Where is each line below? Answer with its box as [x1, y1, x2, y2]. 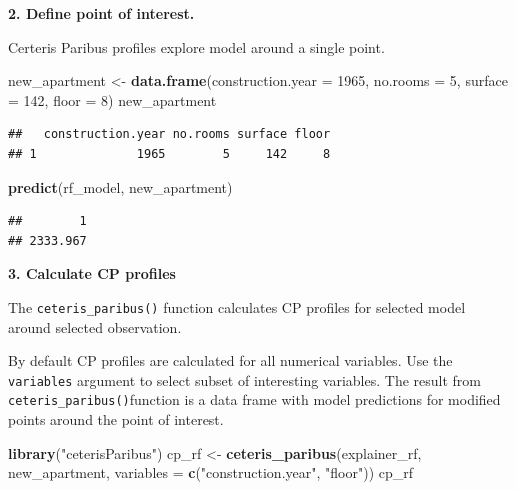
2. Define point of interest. [8, 3, 195, 23]
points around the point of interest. [8, 409, 224, 430]
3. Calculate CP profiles [8, 263, 176, 284]
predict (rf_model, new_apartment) [8, 176, 233, 197]
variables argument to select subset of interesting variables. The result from [8, 369, 481, 390]
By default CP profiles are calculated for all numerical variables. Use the [8, 350, 453, 371]
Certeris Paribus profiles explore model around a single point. [8, 36, 385, 57]
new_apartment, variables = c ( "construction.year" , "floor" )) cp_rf [8, 462, 414, 483]
